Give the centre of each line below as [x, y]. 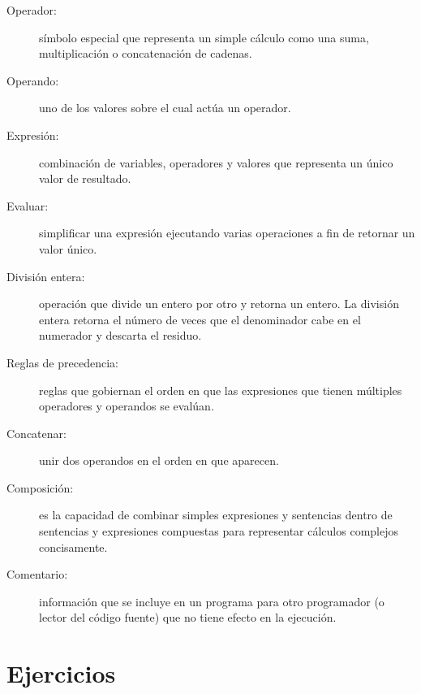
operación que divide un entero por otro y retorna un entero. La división [219, 304]
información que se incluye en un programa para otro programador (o [212, 601]
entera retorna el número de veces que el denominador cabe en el [200, 319]
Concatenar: [37, 433]
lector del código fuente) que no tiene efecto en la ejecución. [188, 617]
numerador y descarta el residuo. [120, 335]
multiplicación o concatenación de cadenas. [146, 53]
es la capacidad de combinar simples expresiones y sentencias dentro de [216, 515]
